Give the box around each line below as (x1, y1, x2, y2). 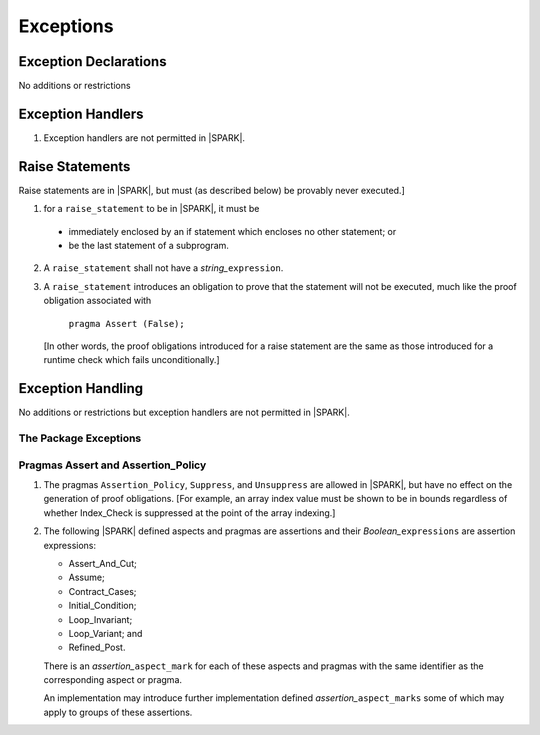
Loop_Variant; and (68, 627, 143, 639)
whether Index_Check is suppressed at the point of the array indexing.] (43, 506, 336, 519)
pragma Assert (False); (68, 318, 185, 329)
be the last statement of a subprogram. (68, 240, 230, 252)
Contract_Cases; (68, 585, 137, 597)
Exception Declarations (18, 53, 167, 70)
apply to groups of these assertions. (43, 706, 193, 718)
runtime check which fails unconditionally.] (43, 354, 220, 366)
